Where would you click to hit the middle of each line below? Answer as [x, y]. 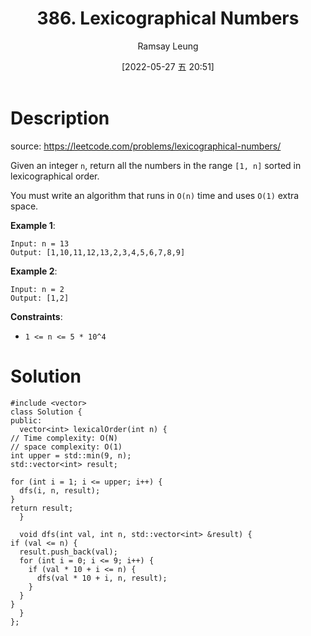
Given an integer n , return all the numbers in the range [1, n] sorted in [156, 165]
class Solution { [46, 412]
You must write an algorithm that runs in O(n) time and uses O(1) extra [155, 195]
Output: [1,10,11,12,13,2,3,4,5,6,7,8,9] [98, 252]
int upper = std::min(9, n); [71, 455]
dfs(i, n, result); [60, 490]
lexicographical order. [55, 176]
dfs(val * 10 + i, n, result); [102, 578]
